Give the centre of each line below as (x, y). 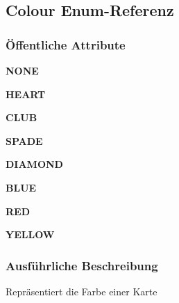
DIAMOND (34, 164)
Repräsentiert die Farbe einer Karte (82, 291)
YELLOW (30, 234)
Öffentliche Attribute (66, 44)
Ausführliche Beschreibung (82, 265)
